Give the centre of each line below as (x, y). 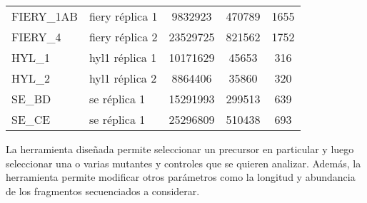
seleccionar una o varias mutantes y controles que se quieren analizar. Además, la (183, 163)
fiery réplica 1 (123, 16)
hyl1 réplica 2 (123, 78)
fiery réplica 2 (123, 37)
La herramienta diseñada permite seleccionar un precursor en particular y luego (180, 149)
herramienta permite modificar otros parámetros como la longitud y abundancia (181, 177)
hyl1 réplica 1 (123, 57)
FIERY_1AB (45, 16)
